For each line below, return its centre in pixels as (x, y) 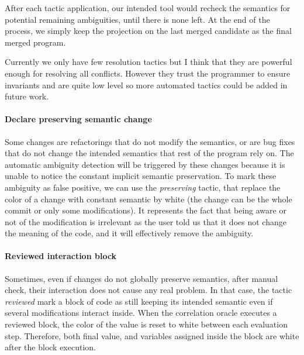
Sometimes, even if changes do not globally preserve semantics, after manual (141, 278)
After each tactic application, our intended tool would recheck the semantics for (148, 8)
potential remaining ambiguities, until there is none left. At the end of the (137, 19)
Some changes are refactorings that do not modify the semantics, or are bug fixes (150, 141)
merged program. (35, 42)
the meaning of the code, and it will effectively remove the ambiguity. (129, 233)
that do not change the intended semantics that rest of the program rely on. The (149, 153)
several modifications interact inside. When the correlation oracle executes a (141, 313)
